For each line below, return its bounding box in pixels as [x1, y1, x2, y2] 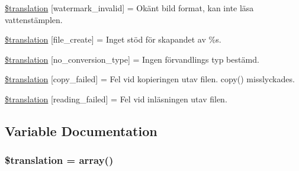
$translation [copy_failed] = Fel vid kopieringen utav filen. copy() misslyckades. [5, 73, 295, 85]
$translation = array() [5, 153, 114, 167]
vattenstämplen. [5, 13, 63, 25]
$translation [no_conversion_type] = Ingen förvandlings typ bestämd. [5, 53, 259, 65]
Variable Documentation [5, 121, 157, 140]
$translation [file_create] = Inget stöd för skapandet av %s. [5, 33, 221, 46]
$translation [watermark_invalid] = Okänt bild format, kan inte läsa [5, 2, 254, 14]
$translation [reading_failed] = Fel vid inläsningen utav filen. [5, 92, 227, 105]
